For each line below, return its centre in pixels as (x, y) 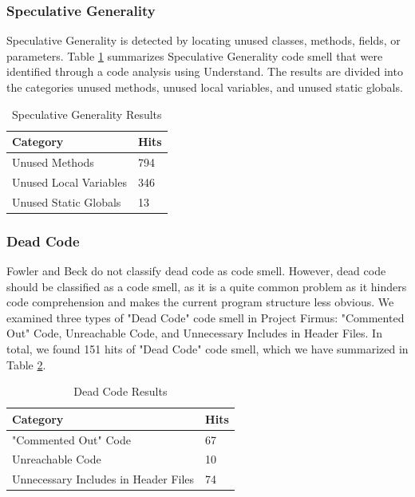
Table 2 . (26, 364)
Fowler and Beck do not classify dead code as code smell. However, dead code (196, 271)
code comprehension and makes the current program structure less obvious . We (200, 302)
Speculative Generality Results (87, 114)
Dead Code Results (121, 391)
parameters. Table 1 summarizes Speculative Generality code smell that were (195, 55)
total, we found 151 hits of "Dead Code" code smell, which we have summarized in (207, 349)
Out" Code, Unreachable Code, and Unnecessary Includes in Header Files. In (194, 333)
